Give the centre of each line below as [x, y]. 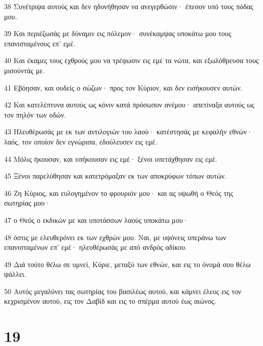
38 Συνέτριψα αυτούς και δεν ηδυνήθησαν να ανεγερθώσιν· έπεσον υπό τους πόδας [129, 6]
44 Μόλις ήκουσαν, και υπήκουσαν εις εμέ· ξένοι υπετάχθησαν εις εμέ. [111, 158]
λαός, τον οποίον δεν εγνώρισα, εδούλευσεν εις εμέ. [81, 141]
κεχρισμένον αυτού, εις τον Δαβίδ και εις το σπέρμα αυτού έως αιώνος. [110, 301]
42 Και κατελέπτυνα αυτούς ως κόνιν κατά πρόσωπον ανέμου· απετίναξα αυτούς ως [129, 105]
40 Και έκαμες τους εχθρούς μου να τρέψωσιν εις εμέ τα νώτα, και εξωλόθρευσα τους [131, 60]
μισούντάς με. [24, 70]
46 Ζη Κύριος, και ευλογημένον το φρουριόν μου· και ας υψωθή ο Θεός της [119, 193]
